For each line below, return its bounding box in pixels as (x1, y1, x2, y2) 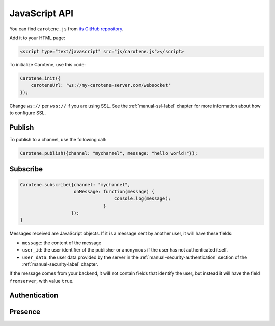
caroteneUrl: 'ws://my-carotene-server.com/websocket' (31, 82, 171, 88)
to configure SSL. (9, 110, 46, 116)
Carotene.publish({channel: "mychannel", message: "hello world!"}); (20, 150, 198, 156)
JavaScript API (9, 8, 74, 19)
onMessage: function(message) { (74, 189, 155, 194)
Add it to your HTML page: (9, 35, 66, 41)
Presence (9, 307, 41, 316)
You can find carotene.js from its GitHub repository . (9, 26, 124, 32)
